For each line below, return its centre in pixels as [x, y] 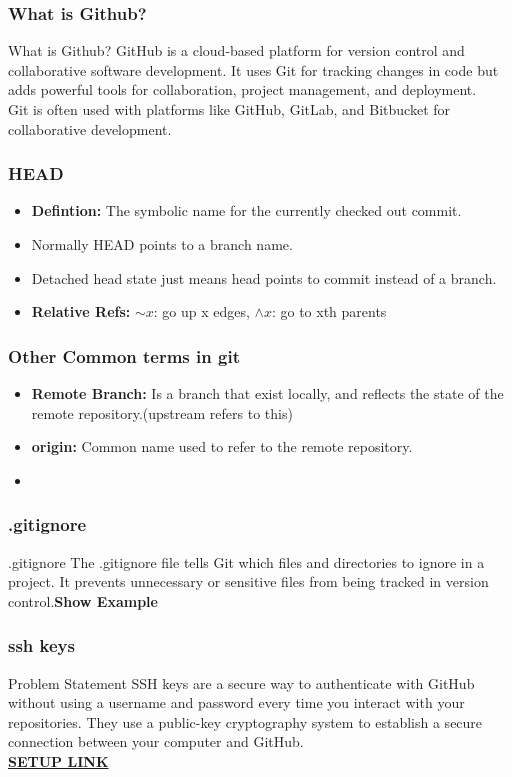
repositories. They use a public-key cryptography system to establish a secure [245, 721]
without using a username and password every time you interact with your [236, 702]
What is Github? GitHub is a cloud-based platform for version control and [236, 50]
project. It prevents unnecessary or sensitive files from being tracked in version [248, 581]
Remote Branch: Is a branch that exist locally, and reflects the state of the [267, 393]
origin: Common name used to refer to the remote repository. [222, 446]
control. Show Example [83, 600]
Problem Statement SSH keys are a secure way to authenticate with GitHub [241, 682]
